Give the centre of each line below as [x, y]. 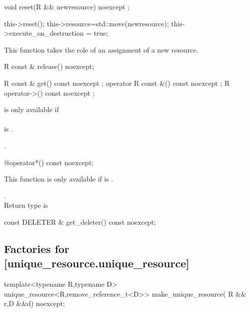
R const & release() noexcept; [49, 66]
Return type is [26, 205]
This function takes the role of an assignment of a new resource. [101, 49]
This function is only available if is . [59, 179]
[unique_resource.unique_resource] [97, 263]
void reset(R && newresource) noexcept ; [67, 6]
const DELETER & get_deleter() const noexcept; [80, 221]
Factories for [37, 248]
